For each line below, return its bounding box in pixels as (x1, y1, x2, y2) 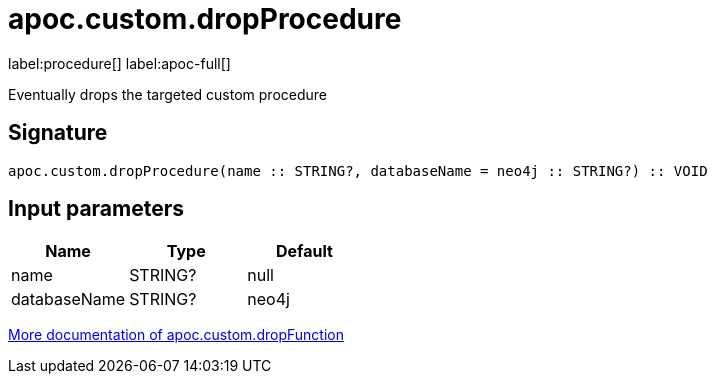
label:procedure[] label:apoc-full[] (8, 54, 231, 72)
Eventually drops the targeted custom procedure (8, 85, 328, 103)
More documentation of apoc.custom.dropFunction (8, 326, 344, 344)
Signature (8, 120, 108, 146)
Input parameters (8, 196, 185, 222)
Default (276, 241, 333, 262)
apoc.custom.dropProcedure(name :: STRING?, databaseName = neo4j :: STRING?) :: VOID (8, 162, 708, 179)
